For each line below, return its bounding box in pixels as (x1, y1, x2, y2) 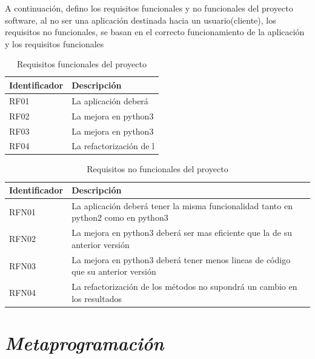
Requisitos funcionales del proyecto (17, 58, 147, 70)
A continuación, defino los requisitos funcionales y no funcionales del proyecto (5, 2, 293, 14)
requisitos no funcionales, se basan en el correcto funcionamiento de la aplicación (5, 25, 305, 38)
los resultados (71, 292, 122, 304)
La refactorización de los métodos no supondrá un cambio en (71, 280, 297, 293)
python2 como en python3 (71, 211, 168, 224)
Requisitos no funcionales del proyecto (87, 163, 228, 175)
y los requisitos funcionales (5, 37, 104, 50)
